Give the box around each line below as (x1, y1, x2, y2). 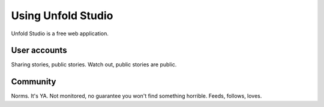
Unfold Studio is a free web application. (11, 30, 109, 37)
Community (11, 77, 56, 87)
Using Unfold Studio (11, 9, 113, 22)
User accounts (11, 45, 67, 56)
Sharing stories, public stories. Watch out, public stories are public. (11, 61, 177, 68)
